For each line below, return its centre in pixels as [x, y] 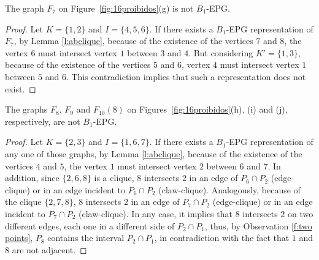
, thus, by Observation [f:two [258, 225]
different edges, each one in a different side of [90, 225]
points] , [19, 238]
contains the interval [86, 238]
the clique [23, 202]
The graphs [26, 109]
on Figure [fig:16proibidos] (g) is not [126, 8]
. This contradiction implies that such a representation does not [186, 76]
